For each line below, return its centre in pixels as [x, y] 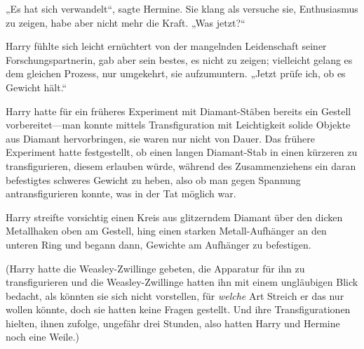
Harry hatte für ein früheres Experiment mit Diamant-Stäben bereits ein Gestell [178, 111]
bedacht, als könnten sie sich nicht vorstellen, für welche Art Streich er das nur [175, 295]
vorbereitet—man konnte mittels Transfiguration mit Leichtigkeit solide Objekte [178, 125]
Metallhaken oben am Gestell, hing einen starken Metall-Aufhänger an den [166, 231]
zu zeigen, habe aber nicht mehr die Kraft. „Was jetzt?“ [126, 22]
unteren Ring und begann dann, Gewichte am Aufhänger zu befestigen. [159, 244]
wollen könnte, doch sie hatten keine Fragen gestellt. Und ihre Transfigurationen [178, 309]
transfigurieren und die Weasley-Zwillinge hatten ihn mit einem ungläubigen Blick [182, 282]
